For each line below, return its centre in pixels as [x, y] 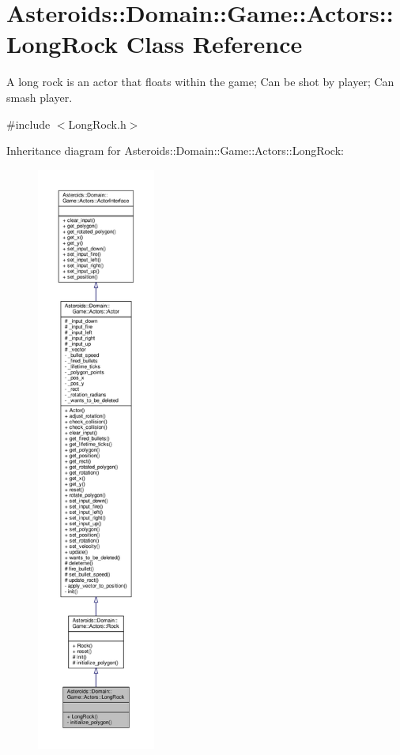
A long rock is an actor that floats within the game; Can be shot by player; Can [200, 82]
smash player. [40, 97]
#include [28, 124]
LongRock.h [97, 124]
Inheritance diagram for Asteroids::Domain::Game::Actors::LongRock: [175, 150]
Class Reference [214, 44]
